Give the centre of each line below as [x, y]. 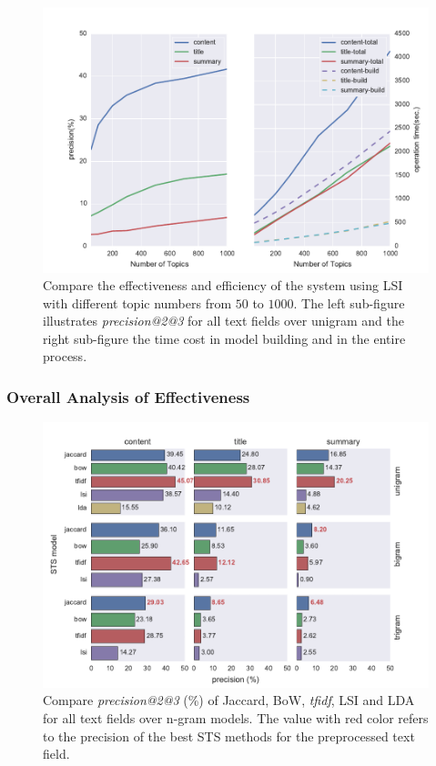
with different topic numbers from [137, 302]
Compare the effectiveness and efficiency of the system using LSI [223, 285]
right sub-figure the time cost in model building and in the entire [224, 338]
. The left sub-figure [349, 302]
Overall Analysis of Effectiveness [128, 396]
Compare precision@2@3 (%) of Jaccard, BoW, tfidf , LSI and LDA [229, 700]
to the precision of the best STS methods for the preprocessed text [229, 736]
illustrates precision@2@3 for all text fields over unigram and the [223, 321]
